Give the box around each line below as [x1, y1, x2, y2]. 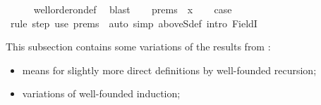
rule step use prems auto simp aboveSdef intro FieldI [10, 15, 258, 30]
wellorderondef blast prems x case [33, 2, 232, 16]
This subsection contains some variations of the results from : [6, 39, 271, 54]
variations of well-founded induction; [22, 86, 181, 101]
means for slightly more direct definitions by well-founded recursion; [22, 62, 317, 77]
